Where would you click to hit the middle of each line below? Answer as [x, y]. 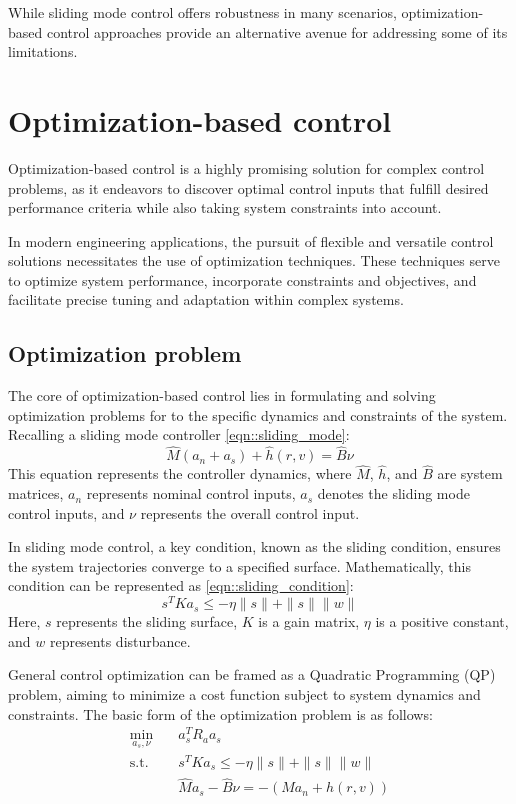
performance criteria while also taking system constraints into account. [225, 207]
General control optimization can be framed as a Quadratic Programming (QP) [252, 674]
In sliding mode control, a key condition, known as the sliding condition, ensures [254, 546]
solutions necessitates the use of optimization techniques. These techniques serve [254, 260]
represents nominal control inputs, [191, 493]
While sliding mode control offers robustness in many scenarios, [202, 12]
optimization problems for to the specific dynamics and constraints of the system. [258, 414]
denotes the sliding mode [393, 493]
